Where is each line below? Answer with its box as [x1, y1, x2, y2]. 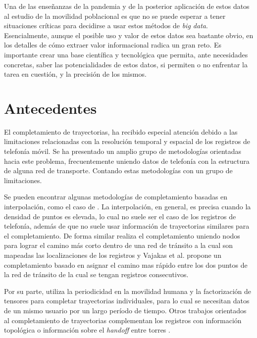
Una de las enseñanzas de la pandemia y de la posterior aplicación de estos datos [4, 1, 250, 11]
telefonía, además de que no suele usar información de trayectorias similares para [4, 221, 250, 231]
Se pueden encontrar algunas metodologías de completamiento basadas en [4, 192, 228, 202]
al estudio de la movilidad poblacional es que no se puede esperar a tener [4, 10, 226, 21]
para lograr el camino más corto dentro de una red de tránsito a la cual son [4, 240, 233, 250]
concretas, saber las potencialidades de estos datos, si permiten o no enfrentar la [4, 59, 248, 69]
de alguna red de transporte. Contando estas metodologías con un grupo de [4, 165, 233, 176]
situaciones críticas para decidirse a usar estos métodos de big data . [4, 20, 208, 31]
